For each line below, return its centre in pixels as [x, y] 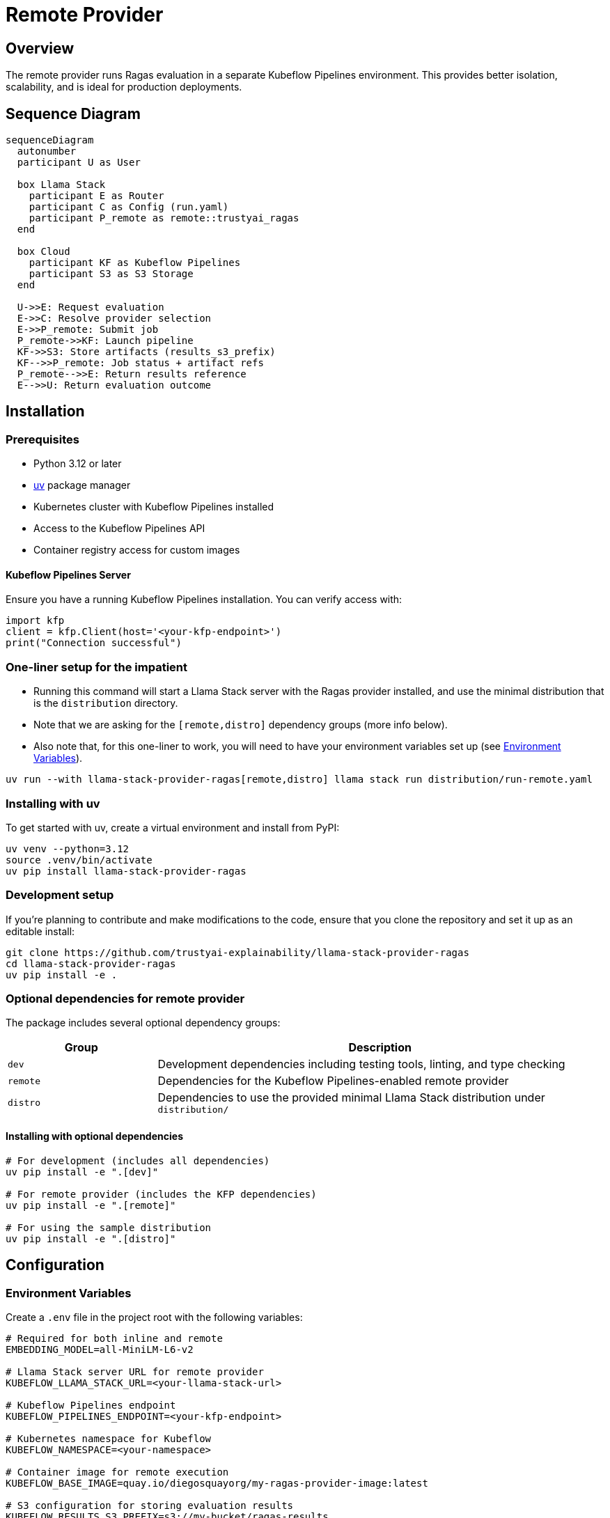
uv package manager [82, 485]
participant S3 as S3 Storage [111, 274]
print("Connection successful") [94, 643]
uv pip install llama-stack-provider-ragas [126, 871]
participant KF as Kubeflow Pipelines [135, 263]
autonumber [47, 151]
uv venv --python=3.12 [68, 848]
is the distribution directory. [106, 703]
